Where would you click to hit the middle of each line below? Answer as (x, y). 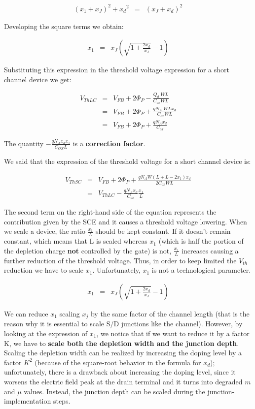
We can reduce (26, 313)
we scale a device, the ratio (45, 231)
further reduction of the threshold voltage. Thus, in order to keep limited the (120, 260)
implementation (28, 401)
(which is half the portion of (201, 241)
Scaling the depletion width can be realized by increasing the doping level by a (123, 353)
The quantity (24, 143)
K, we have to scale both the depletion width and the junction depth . (122, 343)
